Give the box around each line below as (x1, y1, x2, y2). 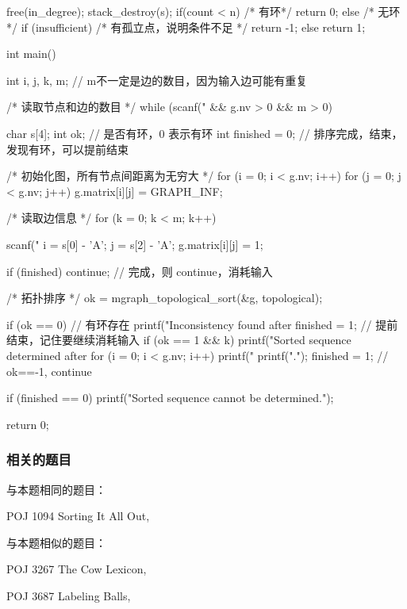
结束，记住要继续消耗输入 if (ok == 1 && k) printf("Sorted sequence (6, 331, 351, 348)
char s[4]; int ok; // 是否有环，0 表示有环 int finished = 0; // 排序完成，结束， (6, 124, 403, 141)
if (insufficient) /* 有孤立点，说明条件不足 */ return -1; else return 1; (21, 18, 366, 35)
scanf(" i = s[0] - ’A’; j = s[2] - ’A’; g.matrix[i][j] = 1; (6, 236, 263, 252)
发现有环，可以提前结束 (6, 140, 129, 157)
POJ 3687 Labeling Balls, (6, 587, 131, 603)
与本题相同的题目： (6, 481, 106, 497)
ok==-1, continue (6, 362, 92, 379)
